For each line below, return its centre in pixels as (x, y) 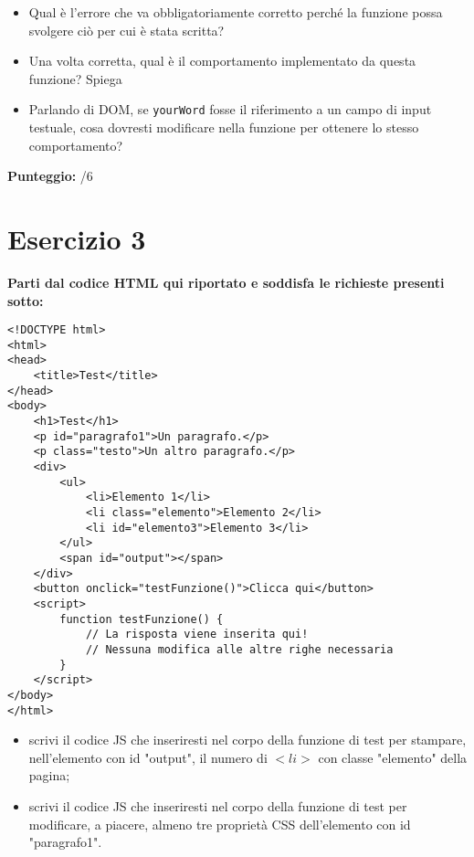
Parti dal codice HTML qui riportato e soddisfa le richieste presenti (226, 282)
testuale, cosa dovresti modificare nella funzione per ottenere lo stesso (224, 127)
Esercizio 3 (77, 238)
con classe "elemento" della (393, 757)
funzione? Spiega (75, 78)
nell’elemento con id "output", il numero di (148, 757)
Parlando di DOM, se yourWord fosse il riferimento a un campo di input (230, 109)
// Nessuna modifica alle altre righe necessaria (239, 649)
